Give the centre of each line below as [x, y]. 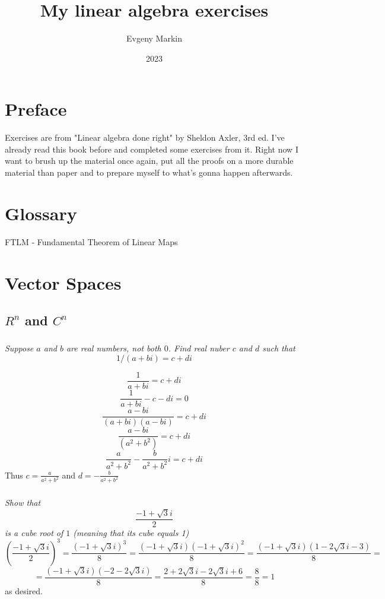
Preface [36, 109]
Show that [23, 503]
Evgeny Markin [154, 38]
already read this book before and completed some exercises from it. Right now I [152, 149]
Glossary [41, 213]
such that [279, 348]
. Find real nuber [199, 348]
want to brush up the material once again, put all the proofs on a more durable [149, 161]
